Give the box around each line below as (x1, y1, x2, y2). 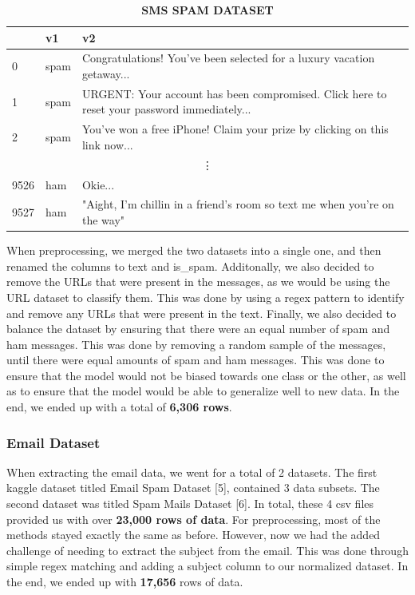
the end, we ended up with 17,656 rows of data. (6, 573, 243, 590)
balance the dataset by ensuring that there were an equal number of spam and (6, 320, 390, 337)
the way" (81, 212, 125, 228)
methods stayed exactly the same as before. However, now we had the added (6, 526, 381, 543)
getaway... (81, 65, 130, 82)
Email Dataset (6, 432, 101, 452)
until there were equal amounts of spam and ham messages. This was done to (6, 351, 385, 368)
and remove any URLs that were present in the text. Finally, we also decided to (6, 304, 397, 321)
